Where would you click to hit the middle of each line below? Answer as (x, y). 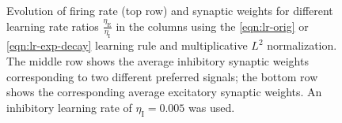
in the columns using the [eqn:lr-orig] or (212, 26)
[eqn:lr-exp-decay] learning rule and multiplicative (127, 45)
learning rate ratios (53, 26)
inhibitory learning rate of (69, 107)
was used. (212, 107)
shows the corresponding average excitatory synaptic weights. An (164, 92)
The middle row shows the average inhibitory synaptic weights (158, 60)
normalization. (302, 45)
